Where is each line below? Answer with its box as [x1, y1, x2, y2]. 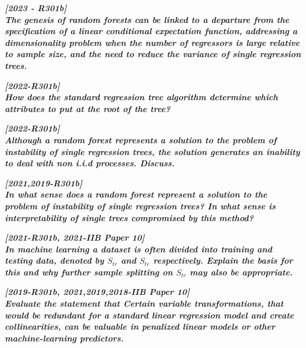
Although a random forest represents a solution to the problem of [5, 133, 277, 146]
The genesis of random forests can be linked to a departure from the [5, 13, 289, 25]
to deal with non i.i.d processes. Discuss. [5, 157, 175, 169]
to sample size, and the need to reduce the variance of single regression [5, 48, 301, 60]
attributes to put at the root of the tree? [5, 102, 171, 114]
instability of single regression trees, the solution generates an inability [5, 145, 300, 157]
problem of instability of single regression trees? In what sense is [5, 199, 276, 212]
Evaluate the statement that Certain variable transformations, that [5, 297, 284, 310]
